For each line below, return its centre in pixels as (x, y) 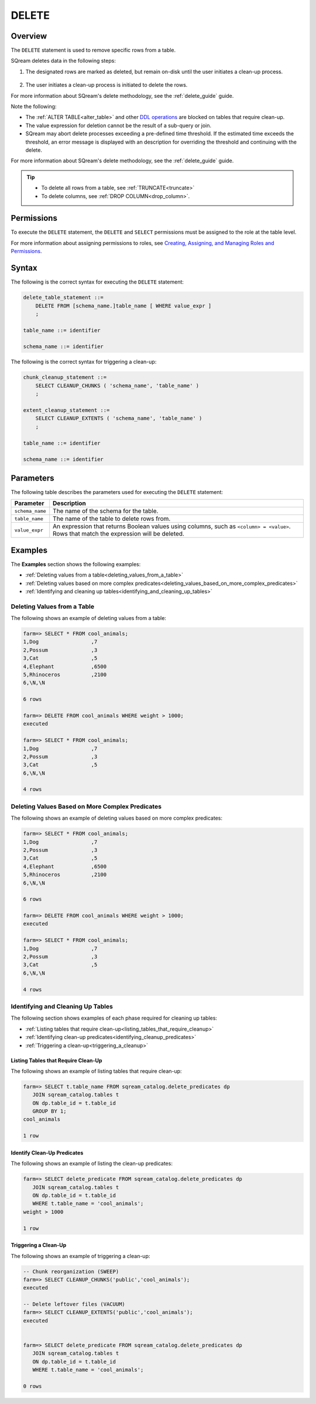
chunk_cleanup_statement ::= (65, 377)
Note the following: (34, 107)
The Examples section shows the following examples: (76, 564)
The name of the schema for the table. (106, 511)
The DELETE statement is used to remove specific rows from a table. (93, 50)
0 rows (32, 1386)
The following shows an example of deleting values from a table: (89, 618)
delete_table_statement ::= (63, 298)
